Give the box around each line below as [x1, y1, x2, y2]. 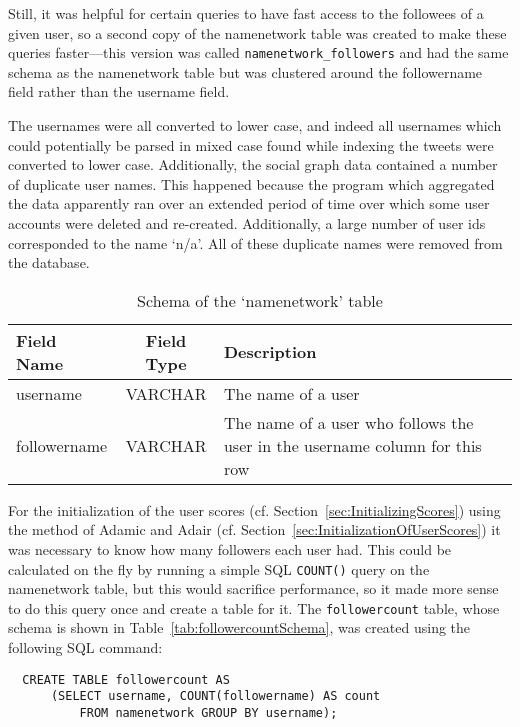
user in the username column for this [223, 433, 482, 457]
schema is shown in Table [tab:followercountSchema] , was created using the [8, 617, 471, 638]
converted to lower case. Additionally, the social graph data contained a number [8, 154, 498, 175]
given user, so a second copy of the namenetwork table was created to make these [8, 22, 507, 43]
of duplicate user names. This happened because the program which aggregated [8, 173, 495, 194]
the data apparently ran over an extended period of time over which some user [8, 193, 490, 214]
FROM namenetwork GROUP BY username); [79, 705, 338, 720]
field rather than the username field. [8, 81, 230, 102]
